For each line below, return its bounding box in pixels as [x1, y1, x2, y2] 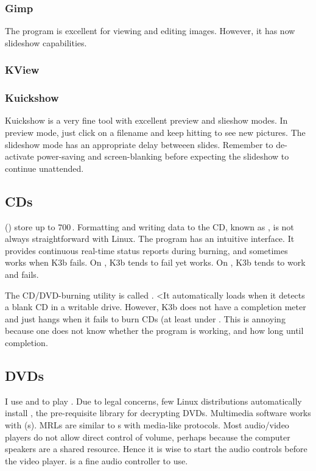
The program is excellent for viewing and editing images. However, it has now [5, 24, 295, 37]
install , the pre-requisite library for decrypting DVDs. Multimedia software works [5, 406, 311, 419]
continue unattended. [5, 161, 84, 174]
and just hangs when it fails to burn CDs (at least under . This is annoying [5, 312, 286, 325]
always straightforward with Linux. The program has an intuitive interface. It [5, 232, 295, 245]
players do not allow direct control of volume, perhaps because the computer [5, 430, 290, 443]
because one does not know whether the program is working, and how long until [5, 324, 304, 337]
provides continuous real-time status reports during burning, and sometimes [5, 244, 288, 257]
